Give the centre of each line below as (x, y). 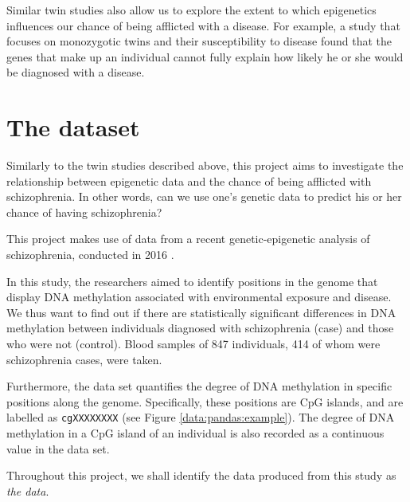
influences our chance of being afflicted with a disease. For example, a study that (203, 25)
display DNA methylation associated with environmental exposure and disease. (199, 297)
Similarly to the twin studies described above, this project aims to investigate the (205, 165)
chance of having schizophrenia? (84, 212)
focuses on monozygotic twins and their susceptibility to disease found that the (199, 41)
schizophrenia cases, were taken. (84, 359)
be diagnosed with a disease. (76, 72)
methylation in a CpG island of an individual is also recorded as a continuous (195, 433)
